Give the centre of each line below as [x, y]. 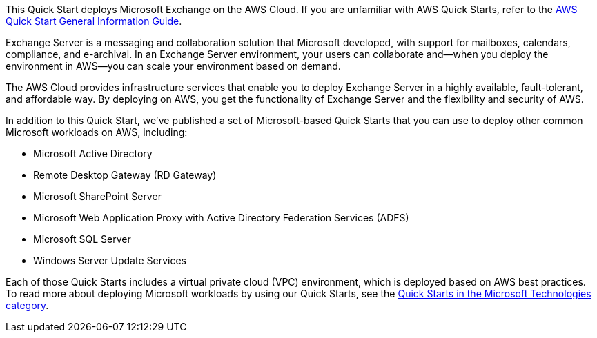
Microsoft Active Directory [93, 153]
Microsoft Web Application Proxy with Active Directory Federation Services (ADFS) [221, 218]
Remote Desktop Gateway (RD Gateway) [125, 175]
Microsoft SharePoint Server [97, 196]
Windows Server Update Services [110, 260]
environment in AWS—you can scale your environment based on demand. [173, 66]
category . [27, 305]
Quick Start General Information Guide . [94, 21]
